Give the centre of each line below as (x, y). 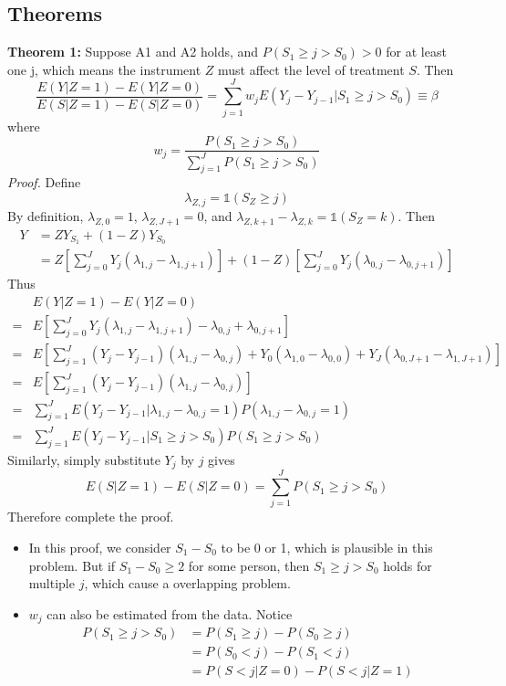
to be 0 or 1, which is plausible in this (327, 547)
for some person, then (249, 565)
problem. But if (72, 565)
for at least (416, 52)
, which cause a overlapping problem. (187, 583)
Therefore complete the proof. (91, 517)
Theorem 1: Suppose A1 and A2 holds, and (133, 52)
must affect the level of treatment (311, 69)
